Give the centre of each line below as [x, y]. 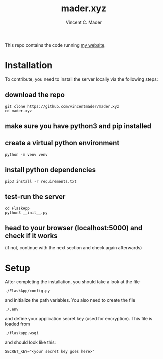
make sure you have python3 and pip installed [78, 126]
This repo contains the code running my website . [55, 45]
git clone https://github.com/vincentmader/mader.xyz [62, 106]
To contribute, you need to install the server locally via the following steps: [82, 79]
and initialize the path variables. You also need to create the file [70, 300]
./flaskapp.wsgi [22, 333]
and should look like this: [31, 342]
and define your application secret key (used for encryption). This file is [79, 319]
